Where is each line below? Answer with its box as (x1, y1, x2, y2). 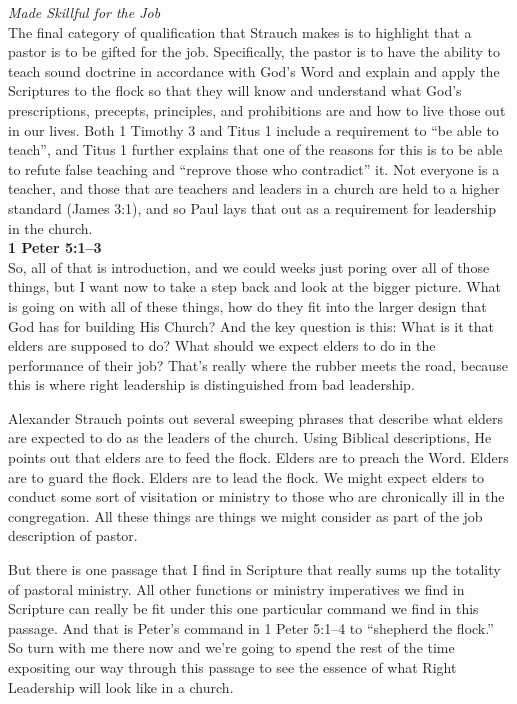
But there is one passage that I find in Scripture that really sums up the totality (8, 559, 501, 580)
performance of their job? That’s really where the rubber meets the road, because (8, 354, 508, 375)
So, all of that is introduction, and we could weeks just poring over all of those (8, 256, 490, 277)
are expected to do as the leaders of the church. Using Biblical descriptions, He (8, 427, 492, 448)
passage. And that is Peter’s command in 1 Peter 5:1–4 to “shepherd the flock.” (8, 617, 494, 638)
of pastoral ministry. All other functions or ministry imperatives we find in (8, 578, 465, 599)
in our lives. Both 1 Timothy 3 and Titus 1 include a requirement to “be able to (8, 119, 499, 140)
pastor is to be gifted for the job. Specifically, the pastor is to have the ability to (8, 41, 501, 62)
